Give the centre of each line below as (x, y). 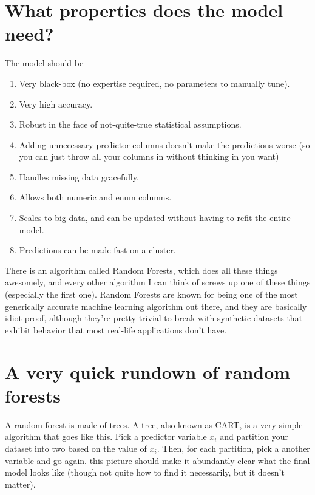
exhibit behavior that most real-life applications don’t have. (116, 329)
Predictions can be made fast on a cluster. (97, 250)
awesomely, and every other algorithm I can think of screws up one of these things (158, 282)
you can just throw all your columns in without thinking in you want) (149, 156)
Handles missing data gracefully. (79, 176)
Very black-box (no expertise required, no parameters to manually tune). (154, 83)
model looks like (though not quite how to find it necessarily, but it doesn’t (145, 472)
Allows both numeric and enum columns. (95, 197)
